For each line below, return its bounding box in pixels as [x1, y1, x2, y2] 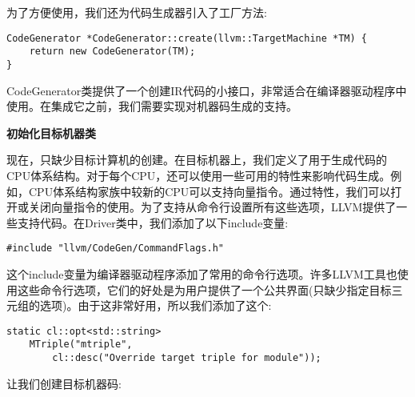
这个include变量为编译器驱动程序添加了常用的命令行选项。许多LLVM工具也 [6, 265, 397, 282]
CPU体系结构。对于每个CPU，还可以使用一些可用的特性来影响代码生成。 [6, 166, 391, 183]
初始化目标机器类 [6, 124, 96, 141]
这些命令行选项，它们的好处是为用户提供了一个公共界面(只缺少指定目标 [17, 281, 392, 298]
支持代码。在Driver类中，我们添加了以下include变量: [17, 214, 289, 231]
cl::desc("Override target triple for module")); [52, 352, 321, 364]
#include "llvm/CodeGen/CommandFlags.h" [6, 243, 225, 255]
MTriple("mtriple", [29, 339, 133, 351]
